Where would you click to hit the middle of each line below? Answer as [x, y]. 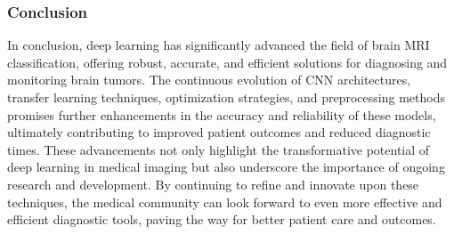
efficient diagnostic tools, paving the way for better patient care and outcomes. [222, 219]
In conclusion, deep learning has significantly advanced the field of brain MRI [219, 45]
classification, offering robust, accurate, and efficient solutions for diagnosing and [227, 62]
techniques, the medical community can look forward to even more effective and [225, 202]
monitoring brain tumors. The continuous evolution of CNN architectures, [209, 80]
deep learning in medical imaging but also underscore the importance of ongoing [226, 167]
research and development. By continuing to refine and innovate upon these [213, 184]
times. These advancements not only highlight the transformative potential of [219, 149]
